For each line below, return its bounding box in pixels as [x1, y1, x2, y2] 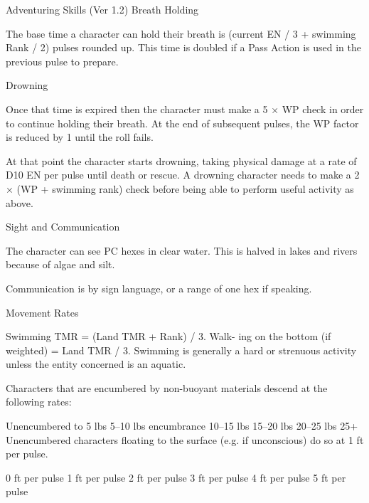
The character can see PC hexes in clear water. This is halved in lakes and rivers [6, 243, 358, 258]
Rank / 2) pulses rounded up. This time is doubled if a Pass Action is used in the [6, 40, 361, 55]
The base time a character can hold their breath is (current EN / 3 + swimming [6, 26, 356, 41]
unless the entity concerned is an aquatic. [6, 356, 186, 371]
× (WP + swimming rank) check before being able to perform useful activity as [6, 181, 354, 196]
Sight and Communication [6, 219, 120, 234]
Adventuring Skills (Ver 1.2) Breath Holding [6, 2, 199, 16]
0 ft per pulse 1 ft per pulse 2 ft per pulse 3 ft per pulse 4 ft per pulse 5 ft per [6, 470, 346, 485]
